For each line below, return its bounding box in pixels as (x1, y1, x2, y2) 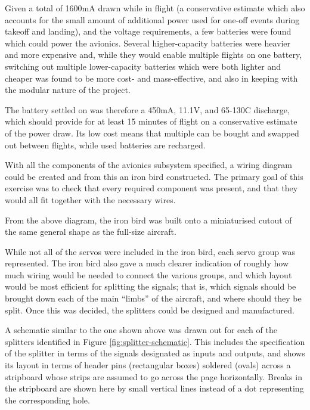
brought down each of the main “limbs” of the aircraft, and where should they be (5, 292, 302, 305)
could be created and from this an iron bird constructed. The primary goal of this (5, 170, 303, 182)
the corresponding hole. (5, 393, 90, 406)
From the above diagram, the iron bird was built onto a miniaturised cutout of (5, 213, 292, 226)
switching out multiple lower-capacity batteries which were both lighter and (5, 60, 281, 72)
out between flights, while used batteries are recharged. (5, 138, 206, 151)
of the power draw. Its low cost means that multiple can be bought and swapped (5, 126, 299, 139)
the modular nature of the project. (5, 83, 131, 96)
